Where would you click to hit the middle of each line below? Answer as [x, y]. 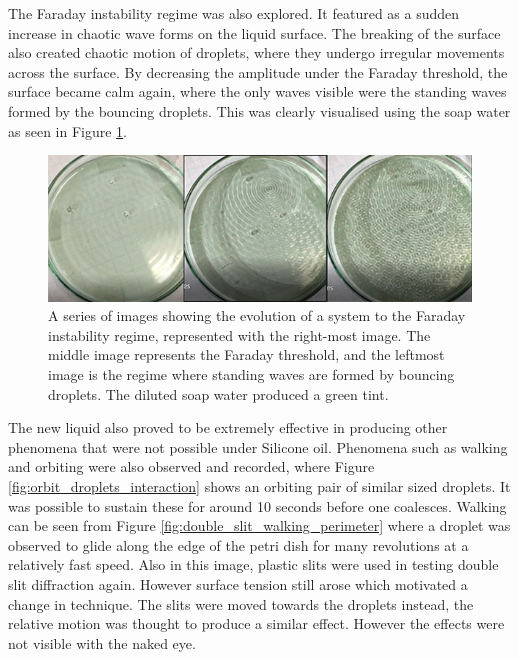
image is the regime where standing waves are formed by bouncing [251, 373]
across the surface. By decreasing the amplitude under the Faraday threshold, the [258, 71]
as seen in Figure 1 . [67, 130]
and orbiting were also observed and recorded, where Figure [191, 466]
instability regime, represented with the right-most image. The [239, 334]
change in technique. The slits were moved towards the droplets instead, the [241, 603]
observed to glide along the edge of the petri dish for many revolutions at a [238, 544]
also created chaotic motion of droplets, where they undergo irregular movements [256, 52]
